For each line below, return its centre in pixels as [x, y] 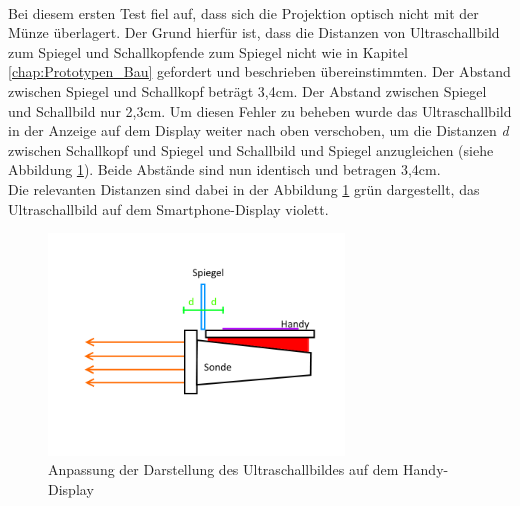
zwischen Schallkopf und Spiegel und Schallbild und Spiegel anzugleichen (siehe [251, 149]
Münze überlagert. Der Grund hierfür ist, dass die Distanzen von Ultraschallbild [254, 32]
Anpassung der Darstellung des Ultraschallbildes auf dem [223, 469]
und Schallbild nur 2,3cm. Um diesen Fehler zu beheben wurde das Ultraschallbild [260, 110]
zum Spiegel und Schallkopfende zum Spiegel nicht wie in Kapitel [208, 51]
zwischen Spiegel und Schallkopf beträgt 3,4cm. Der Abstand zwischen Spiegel [247, 90]
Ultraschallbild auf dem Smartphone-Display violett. [168, 208]
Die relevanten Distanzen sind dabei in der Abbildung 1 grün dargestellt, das [244, 188]
